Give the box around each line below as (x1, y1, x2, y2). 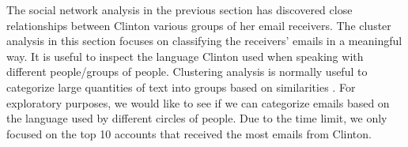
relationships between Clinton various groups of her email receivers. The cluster (6, 17, 391, 33)
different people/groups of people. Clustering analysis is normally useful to (6, 63, 368, 80)
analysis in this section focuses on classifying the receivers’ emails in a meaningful (6, 32, 402, 49)
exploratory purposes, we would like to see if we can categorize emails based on (6, 94, 390, 111)
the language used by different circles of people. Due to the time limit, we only (6, 110, 387, 126)
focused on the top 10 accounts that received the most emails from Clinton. (6, 125, 372, 141)
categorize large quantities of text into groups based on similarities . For (6, 78, 356, 95)
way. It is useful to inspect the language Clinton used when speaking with (6, 47, 364, 64)
